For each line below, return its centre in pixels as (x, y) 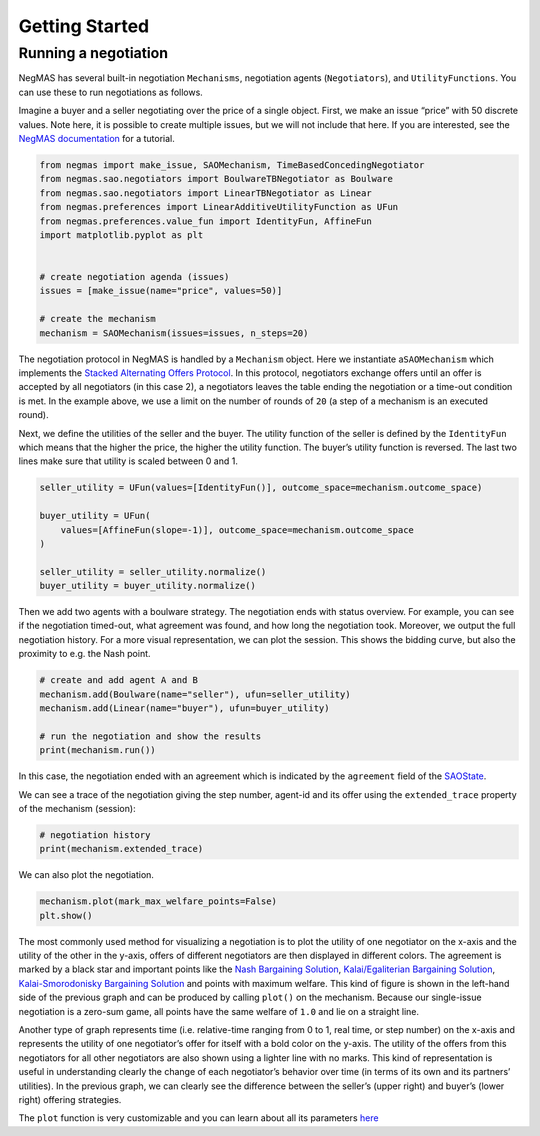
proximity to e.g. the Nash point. (84, 654)
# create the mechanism (98, 319)
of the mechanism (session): (77, 808)
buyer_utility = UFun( (95, 516)
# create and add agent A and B (119, 680)
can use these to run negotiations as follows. (111, 92)
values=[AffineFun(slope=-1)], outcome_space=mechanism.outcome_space (237, 529)
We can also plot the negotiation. (86, 875)
